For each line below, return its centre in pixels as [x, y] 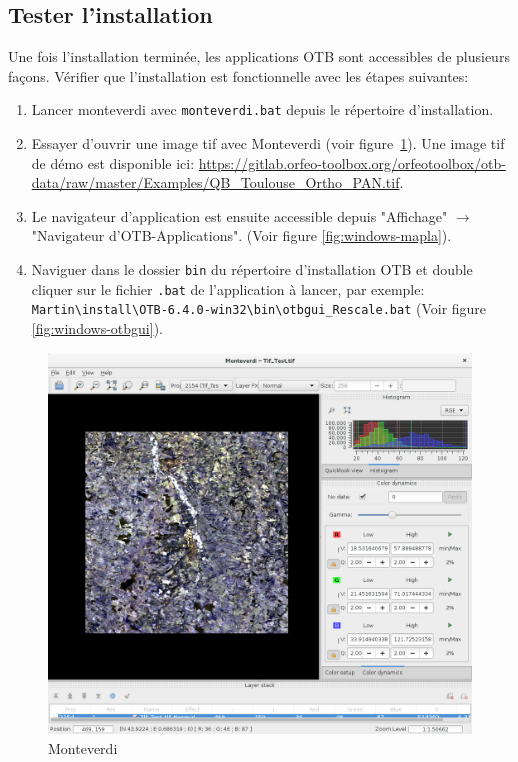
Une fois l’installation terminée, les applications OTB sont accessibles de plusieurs [259, 56]
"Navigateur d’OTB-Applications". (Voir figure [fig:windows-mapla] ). [241, 235]
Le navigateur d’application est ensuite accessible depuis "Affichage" [239, 215]
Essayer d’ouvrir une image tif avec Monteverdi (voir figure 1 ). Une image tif [268, 143]
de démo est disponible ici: [113, 162]
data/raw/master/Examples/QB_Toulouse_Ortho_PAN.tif [215, 182]
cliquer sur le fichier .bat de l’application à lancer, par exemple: [228, 288]
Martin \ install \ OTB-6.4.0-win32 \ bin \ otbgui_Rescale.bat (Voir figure [259, 308]
